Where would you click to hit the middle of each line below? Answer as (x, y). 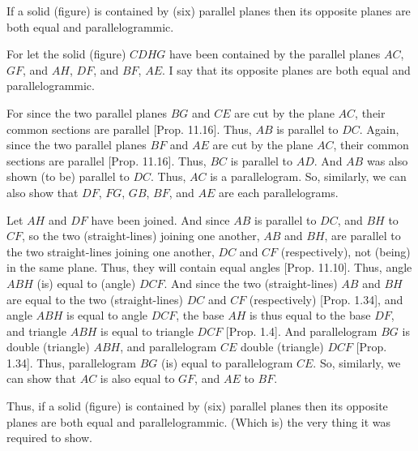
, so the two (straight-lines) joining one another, (141, 236)
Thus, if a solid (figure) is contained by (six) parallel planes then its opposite (197, 406)
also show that (43, 192)
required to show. (49, 438)
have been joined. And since (160, 219)
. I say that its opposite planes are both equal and (286, 69)
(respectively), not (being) (345, 251)
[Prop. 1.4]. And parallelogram (301, 331)
